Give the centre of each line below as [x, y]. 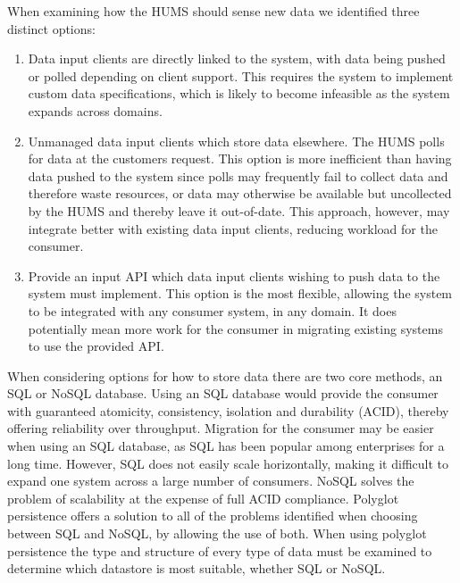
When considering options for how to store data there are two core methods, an [225, 375]
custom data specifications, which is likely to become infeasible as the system [239, 93]
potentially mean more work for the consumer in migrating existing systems [235, 328]
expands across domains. [95, 110]
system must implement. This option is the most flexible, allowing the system [240, 293]
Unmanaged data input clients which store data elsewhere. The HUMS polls [236, 141]
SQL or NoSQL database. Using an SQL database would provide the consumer [223, 393]
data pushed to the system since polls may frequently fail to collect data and [238, 175]
